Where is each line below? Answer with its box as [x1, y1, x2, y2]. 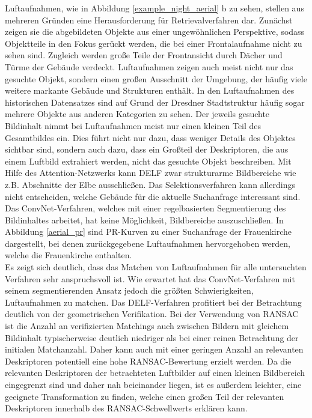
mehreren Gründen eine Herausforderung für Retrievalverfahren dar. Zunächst [5, 13, 293, 26]
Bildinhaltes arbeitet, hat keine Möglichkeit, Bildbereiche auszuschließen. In [5, 213, 284, 226]
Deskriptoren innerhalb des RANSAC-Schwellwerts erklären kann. [5, 402, 248, 414]
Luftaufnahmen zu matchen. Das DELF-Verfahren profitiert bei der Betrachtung [5, 295, 302, 308]
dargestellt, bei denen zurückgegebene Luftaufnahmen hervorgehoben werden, [5, 237, 290, 249]
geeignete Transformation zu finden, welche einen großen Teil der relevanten [5, 390, 284, 402]
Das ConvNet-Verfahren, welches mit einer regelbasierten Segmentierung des [5, 202, 286, 214]
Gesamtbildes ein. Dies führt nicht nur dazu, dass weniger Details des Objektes [5, 131, 296, 144]
